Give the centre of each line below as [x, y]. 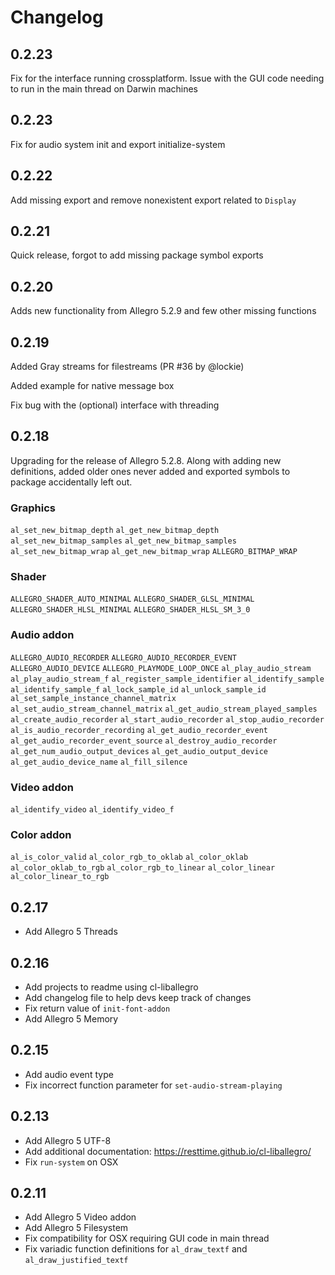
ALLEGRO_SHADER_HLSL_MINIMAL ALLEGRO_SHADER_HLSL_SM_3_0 [130, 610]
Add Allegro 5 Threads [71, 932]
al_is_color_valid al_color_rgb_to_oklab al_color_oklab [129, 857]
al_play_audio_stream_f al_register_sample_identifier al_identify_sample [167, 679]
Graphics [33, 508]
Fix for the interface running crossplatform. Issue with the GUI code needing [167, 78]
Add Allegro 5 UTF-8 [68, 1140]
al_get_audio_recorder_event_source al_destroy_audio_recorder [144, 741]
